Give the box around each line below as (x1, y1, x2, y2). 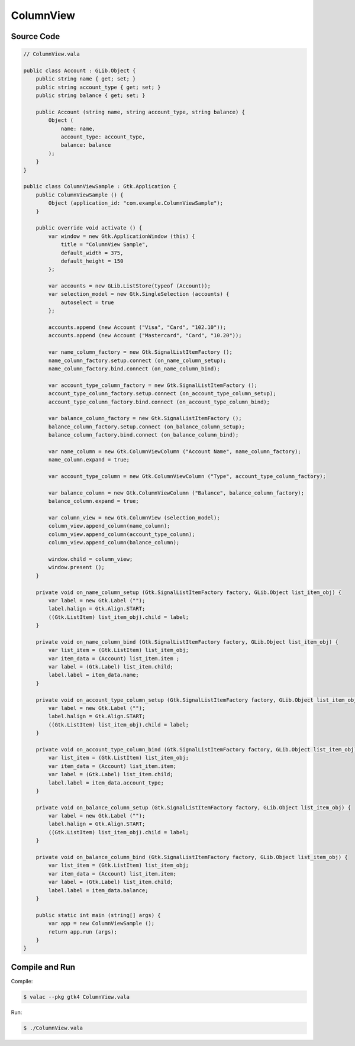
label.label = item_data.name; (48, 671, 139, 679)
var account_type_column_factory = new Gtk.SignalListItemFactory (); (48, 382, 257, 389)
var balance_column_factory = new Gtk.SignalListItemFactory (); (48, 415, 242, 422)
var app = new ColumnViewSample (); (48, 920, 155, 927)
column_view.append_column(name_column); (48, 522, 170, 530)
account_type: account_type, (60, 134, 146, 140)
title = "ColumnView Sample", (60, 241, 149, 248)
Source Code (11, 31, 60, 41)
